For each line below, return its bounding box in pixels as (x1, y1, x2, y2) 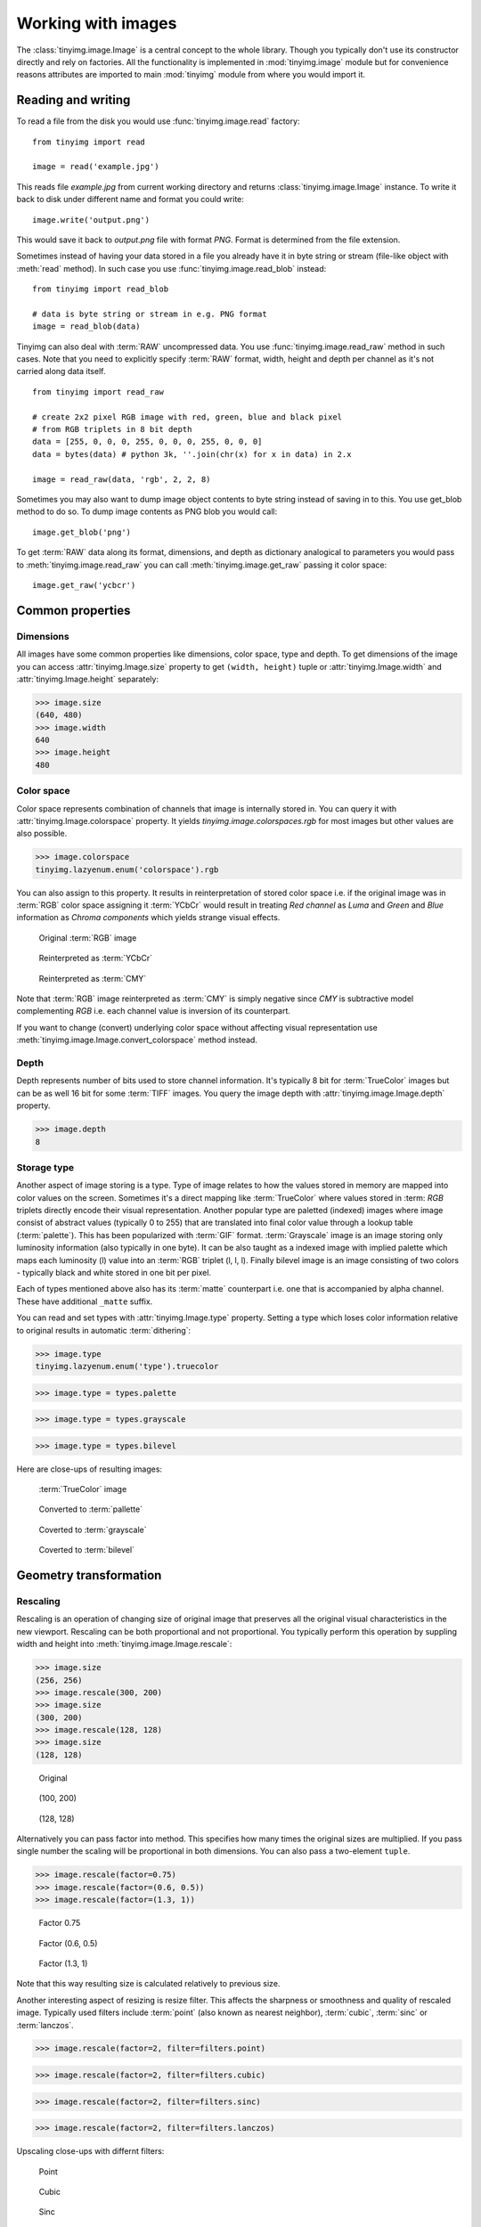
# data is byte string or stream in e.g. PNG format (32, 308, 267, 319)
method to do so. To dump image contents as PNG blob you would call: (16, 506, 278, 517)
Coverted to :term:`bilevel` (38, 1545, 135, 1555)
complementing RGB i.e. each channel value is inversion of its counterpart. (16, 1006, 291, 1016)
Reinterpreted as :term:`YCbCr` (38, 953, 153, 964)
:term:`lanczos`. (16, 2019, 75, 2030)
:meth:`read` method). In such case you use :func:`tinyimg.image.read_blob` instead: (16, 263, 327, 273)
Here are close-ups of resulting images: (16, 1464, 163, 1474)
